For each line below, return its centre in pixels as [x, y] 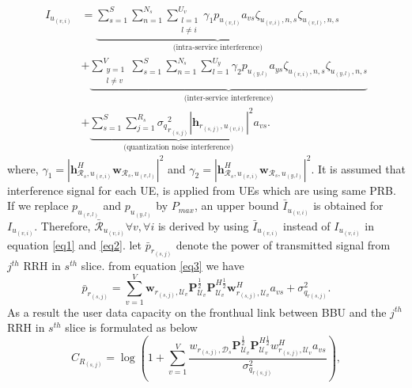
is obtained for [348, 205]
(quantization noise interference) [179, 148]
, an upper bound [236, 205]
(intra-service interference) [217, 47]
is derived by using [203, 225]
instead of [307, 225]
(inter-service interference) [229, 98]
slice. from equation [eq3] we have [163, 266]
